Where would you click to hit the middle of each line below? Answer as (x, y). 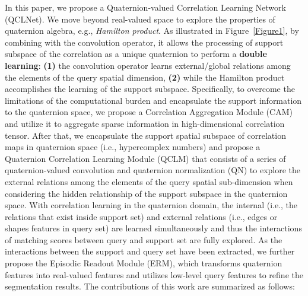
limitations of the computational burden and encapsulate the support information (153, 100)
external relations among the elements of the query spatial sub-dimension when (149, 181)
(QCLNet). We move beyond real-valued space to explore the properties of (140, 19)
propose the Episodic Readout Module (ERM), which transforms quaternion (144, 263)
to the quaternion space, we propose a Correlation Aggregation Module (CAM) (149, 112)
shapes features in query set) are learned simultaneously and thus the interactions (153, 228)
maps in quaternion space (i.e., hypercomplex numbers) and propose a (133, 147)
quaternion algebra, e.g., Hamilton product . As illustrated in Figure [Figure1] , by (152, 31)
